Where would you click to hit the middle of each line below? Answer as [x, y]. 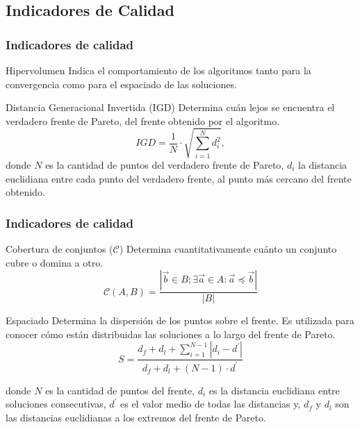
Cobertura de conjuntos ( [59, 248]
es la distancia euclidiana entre [274, 390]
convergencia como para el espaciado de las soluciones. [121, 84]
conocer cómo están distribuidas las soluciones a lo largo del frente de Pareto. [171, 334]
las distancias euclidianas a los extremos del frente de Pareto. [136, 417]
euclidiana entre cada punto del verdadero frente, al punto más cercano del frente [179, 178]
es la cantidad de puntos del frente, [120, 390]
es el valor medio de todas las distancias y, [211, 404]
